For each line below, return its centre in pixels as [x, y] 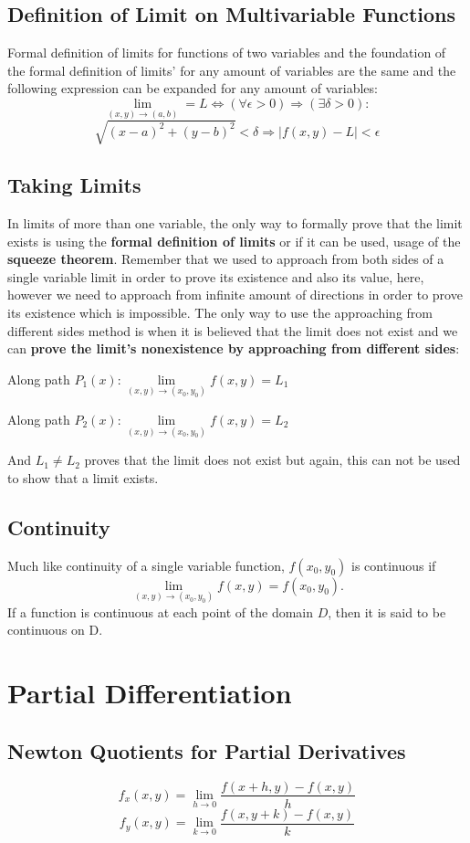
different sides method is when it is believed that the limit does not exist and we [233, 330]
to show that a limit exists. [83, 477]
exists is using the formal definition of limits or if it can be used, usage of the [234, 241]
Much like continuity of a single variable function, [146, 565]
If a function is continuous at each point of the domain [161, 611]
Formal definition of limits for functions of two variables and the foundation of [227, 53]
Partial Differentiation [150, 693]
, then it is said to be [387, 611]
